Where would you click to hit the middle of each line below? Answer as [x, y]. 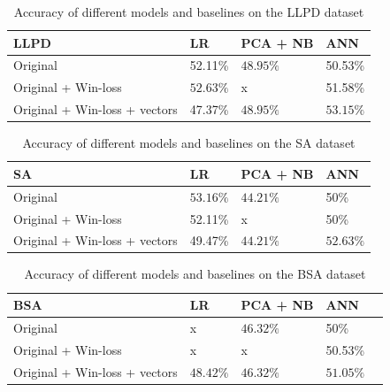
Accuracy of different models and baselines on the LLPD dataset [189, 12]
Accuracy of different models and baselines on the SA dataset [189, 143]
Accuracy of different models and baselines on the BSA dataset [195, 274]
